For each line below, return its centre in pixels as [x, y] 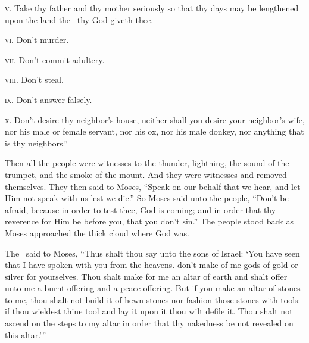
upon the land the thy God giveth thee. [79, 19]
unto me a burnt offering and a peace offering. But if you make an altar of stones [153, 288]
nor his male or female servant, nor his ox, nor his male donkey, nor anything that [154, 131]
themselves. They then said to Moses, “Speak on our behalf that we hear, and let [153, 186]
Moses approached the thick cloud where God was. [97, 233]
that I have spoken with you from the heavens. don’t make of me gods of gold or [152, 265]
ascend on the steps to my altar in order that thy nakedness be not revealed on [149, 323]
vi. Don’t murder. [37, 40]
